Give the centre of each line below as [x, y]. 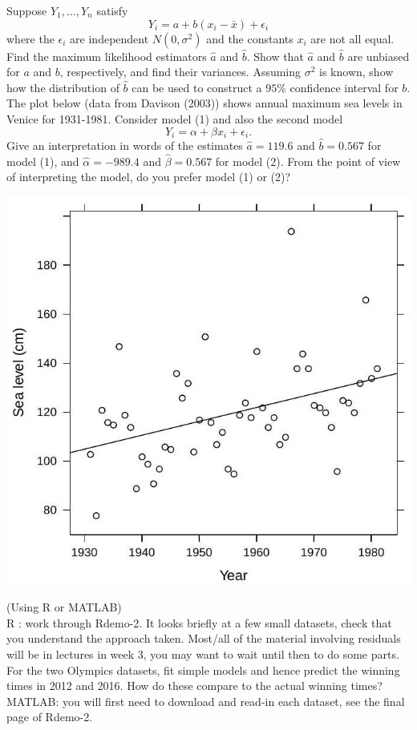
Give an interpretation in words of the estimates [125, 145]
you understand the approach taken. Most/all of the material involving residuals [204, 638]
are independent [109, 38]
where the [30, 38]
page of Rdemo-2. [50, 717]
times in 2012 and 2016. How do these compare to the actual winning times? [194, 686]
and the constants [250, 38]
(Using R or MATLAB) [64, 607]
